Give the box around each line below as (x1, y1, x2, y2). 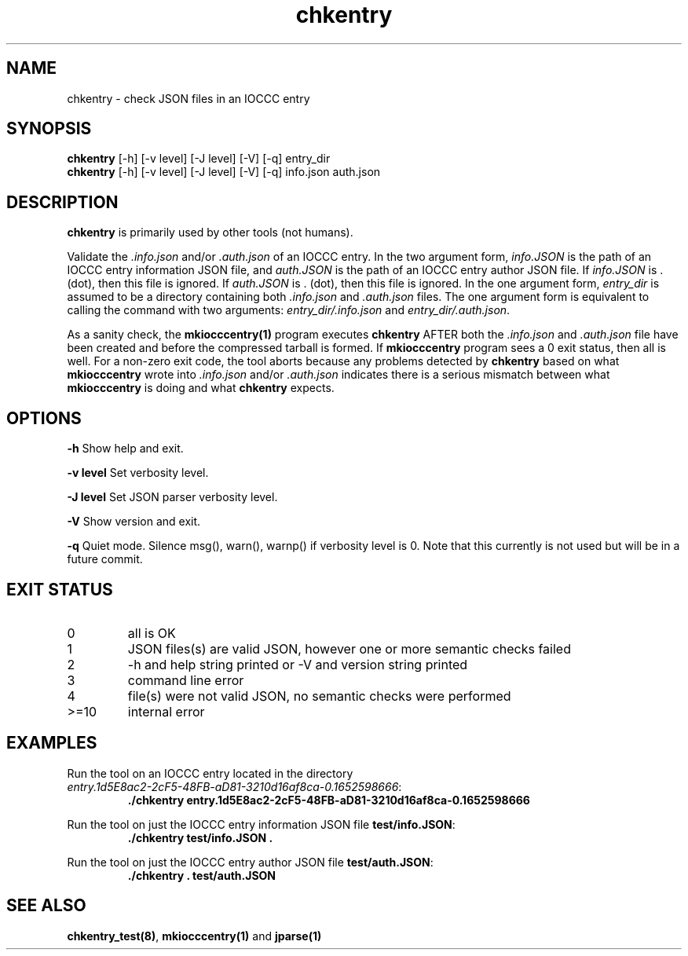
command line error (127, 672, 244, 688)
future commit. (67, 552, 143, 566)
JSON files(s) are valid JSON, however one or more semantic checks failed (127, 640, 571, 657)
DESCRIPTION (6, 192, 119, 212)
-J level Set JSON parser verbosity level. (67, 490, 278, 504)
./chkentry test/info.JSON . (127, 830, 273, 844)
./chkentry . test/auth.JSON (127, 868, 276, 882)
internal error (127, 703, 205, 720)
